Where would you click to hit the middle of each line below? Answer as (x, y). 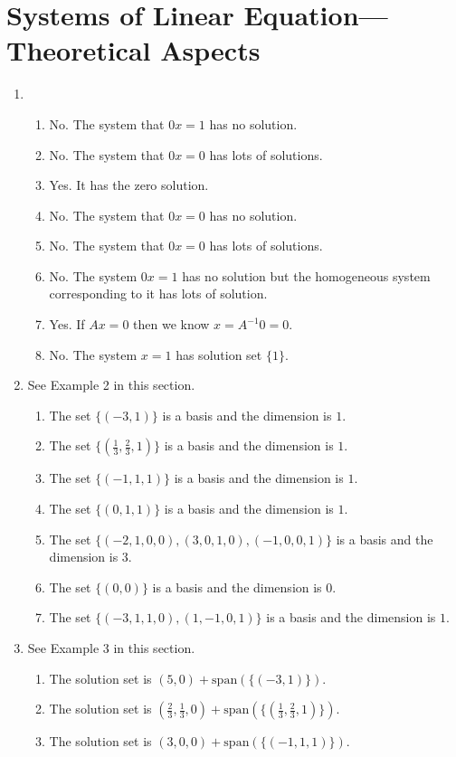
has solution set (219, 354)
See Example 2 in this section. (111, 385)
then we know (171, 324)
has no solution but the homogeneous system (306, 275)
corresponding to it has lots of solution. (158, 293)
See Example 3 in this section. (111, 648)
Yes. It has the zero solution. (129, 185)
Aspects (210, 50)
